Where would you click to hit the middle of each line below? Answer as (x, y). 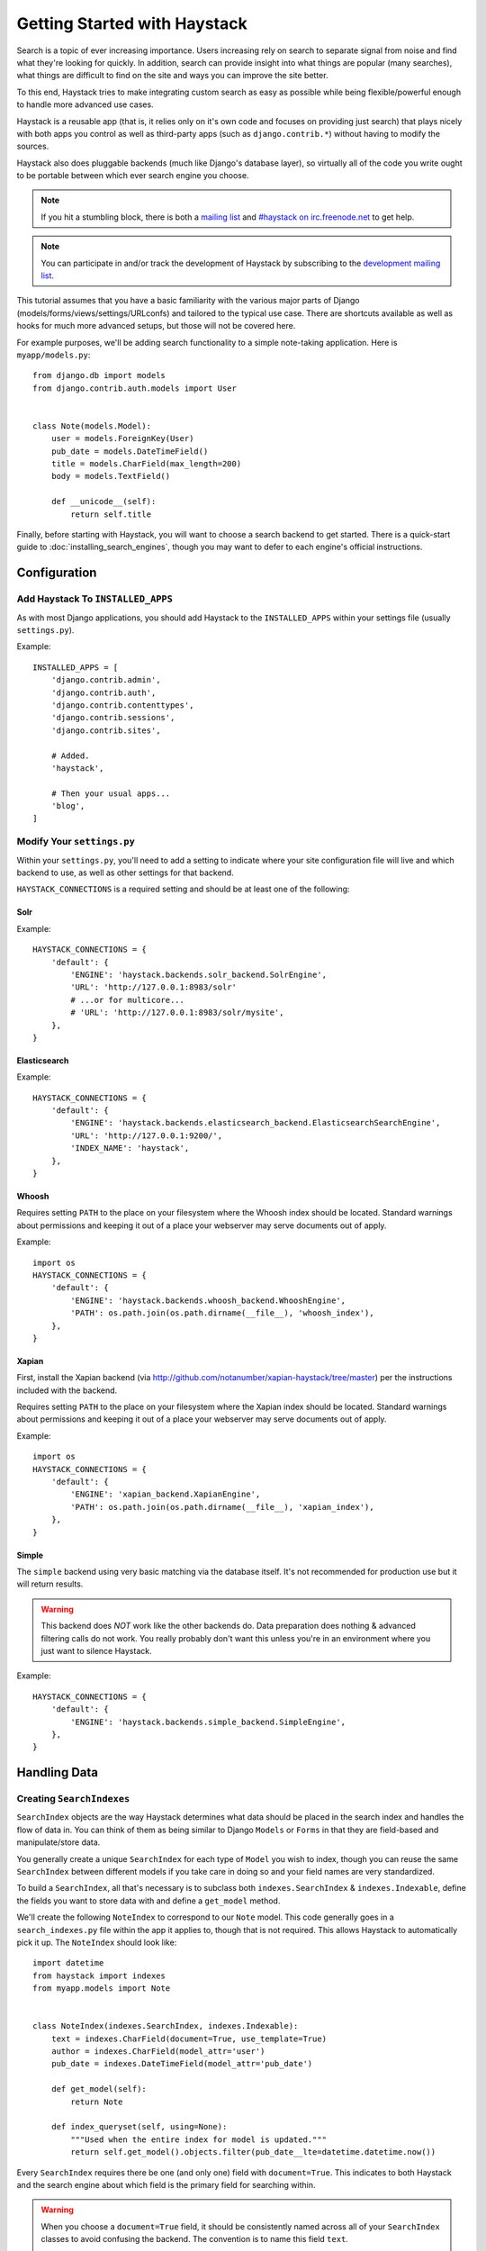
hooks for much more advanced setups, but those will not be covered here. (156, 326)
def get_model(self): (99, 2089)
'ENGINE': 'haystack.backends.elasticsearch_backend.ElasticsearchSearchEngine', (256, 1123)
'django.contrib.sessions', (113, 718)
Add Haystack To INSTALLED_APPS (94, 599)
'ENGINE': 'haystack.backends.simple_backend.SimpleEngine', (208, 1722)
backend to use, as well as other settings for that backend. (125, 872)
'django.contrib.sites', (106, 730)
